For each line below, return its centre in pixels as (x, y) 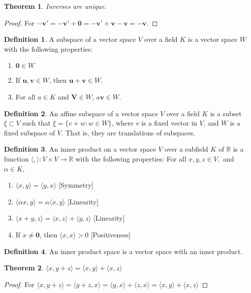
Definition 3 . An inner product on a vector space (80, 149)
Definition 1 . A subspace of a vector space (70, 39)
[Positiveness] (111, 234)
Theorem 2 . (24, 268)
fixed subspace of (30, 132)
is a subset (226, 113)
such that (36, 123)
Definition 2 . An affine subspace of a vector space (81, 113)
